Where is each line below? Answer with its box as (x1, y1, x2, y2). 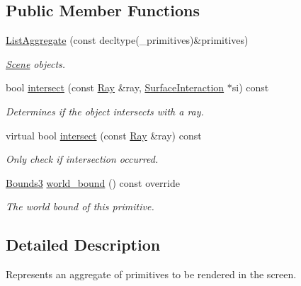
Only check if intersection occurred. (6, 151, 159, 166)
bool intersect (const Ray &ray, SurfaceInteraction (6, 80, 225, 95)
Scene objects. (6, 56, 66, 71)
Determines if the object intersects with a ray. (6, 103, 204, 118)
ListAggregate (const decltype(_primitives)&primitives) (6, 33, 249, 47)
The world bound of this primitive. (6, 199, 154, 214)
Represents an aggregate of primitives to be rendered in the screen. (6, 267, 297, 282)
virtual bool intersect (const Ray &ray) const (6, 127, 202, 142)
